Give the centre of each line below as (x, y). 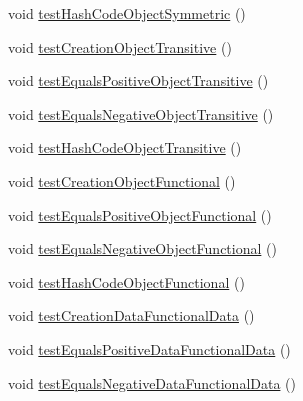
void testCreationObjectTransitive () (120, 46)
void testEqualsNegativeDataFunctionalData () (152, 382)
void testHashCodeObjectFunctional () (126, 281)
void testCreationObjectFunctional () (122, 180)
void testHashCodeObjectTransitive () (125, 147)
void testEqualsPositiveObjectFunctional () (140, 214)
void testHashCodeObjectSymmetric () (127, 13)
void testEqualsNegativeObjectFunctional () (142, 248)
